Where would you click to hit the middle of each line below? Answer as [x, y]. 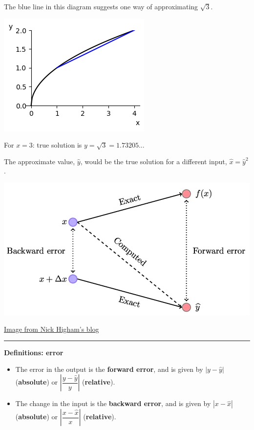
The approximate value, [40, 161]
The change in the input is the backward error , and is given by [113, 403]
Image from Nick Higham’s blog [52, 329]
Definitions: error [34, 353]
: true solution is [57, 145]
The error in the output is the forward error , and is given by [109, 369]
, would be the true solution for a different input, [154, 161]
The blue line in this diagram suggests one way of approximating [101, 6]
